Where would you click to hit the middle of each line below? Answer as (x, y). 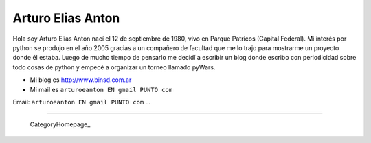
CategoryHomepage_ (60, 124)
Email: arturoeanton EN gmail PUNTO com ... (82, 102)
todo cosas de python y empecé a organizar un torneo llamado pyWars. (114, 67)
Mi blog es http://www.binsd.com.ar (81, 80)
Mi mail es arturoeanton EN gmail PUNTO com (101, 89)
